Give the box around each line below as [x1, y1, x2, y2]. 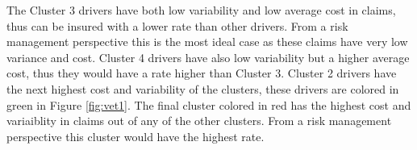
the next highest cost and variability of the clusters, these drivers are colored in [6, 80, 399, 97]
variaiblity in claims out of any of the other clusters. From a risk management [6, 112, 392, 129]
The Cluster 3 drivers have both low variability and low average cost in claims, [6, 2, 396, 18]
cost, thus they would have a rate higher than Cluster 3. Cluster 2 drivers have [6, 65, 397, 81]
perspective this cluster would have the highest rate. [6, 127, 265, 144]
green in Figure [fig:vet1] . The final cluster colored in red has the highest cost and [6, 96, 411, 113]
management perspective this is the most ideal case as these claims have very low [6, 33, 408, 50]
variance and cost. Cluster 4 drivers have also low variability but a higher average [6, 48, 410, 65]
